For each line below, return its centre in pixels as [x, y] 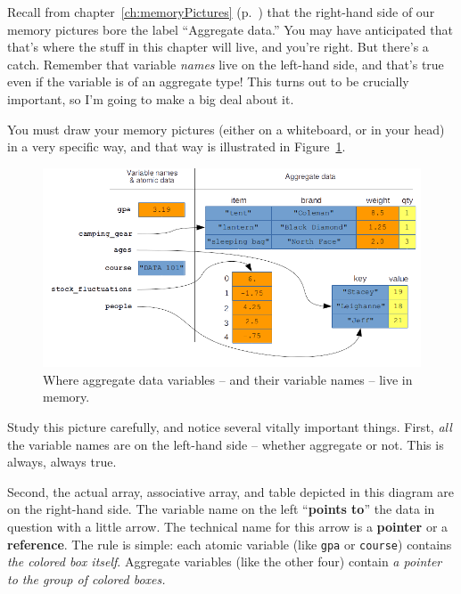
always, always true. [62, 462]
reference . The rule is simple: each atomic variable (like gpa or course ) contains [230, 544]
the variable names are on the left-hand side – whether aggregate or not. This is [226, 444]
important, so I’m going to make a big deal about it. [151, 98]
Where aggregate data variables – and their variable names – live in [228, 379]
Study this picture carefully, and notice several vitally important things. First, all [230, 426]
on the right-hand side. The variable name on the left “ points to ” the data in [221, 509]
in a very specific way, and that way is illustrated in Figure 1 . [177, 146]
